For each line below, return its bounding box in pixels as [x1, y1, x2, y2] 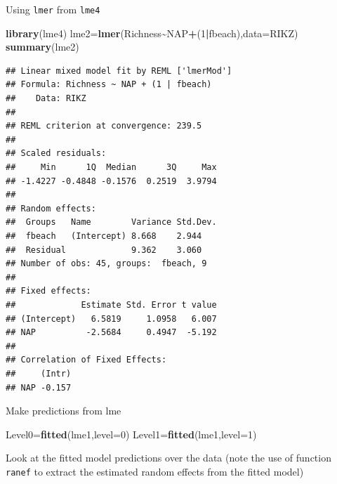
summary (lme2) [6, 39, 79, 54]
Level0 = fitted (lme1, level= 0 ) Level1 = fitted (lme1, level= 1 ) [6, 426, 257, 441]
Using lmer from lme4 [6, 2, 100, 16]
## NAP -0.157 [6, 382, 72, 393]
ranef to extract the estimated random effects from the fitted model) [6, 464, 304, 478]
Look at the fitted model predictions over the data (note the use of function [6, 450, 331, 465]
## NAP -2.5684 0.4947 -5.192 [6, 327, 217, 338]
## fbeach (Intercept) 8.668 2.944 [6, 230, 202, 241]
